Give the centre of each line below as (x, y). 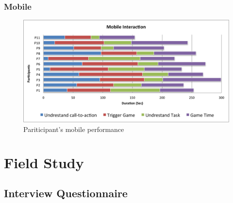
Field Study (44, 162)
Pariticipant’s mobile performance (74, 129)
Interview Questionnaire (66, 193)
